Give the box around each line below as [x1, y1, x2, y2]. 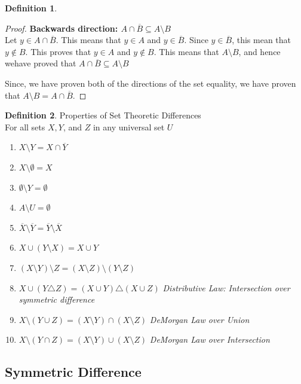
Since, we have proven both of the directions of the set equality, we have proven [5, 77, 296, 89]
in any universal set [93, 120, 165, 133]
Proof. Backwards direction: [5, 22, 118, 34]
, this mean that [232, 33, 291, 46]
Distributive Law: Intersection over [162, 281, 290, 294]
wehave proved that [5, 57, 76, 69]
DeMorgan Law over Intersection [149, 333, 270, 346]
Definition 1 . [5, 2, 57, 14]
